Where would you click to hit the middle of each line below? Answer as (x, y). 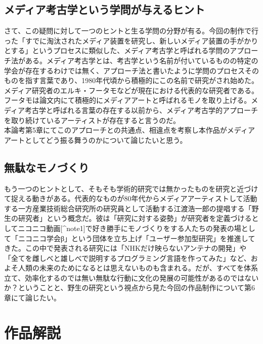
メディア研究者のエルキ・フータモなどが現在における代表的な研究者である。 (131, 90)
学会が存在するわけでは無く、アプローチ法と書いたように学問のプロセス (124, 70)
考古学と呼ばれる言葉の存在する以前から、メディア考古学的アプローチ (142, 110)
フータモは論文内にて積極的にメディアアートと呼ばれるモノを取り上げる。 (128, 100)
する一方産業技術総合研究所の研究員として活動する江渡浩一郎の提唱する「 (128, 208)
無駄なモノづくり (47, 167)
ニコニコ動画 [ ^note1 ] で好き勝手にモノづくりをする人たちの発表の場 (129, 228)
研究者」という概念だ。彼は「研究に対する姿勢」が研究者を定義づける (135, 218)
